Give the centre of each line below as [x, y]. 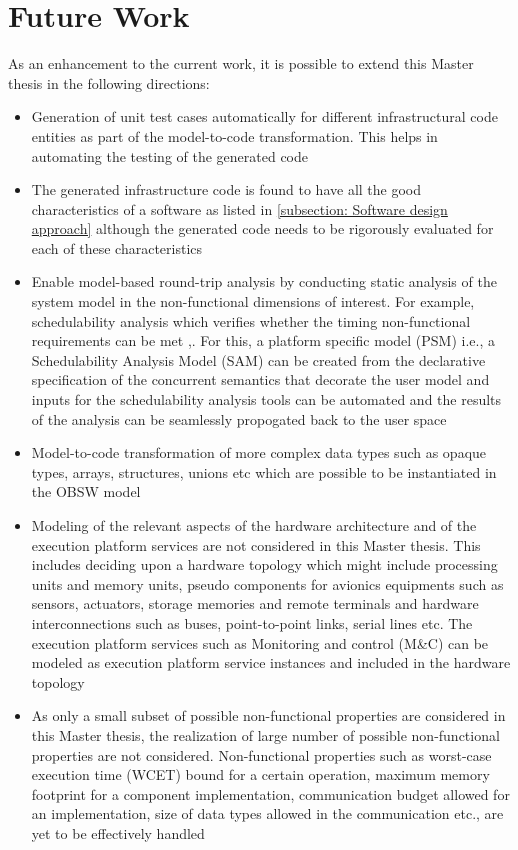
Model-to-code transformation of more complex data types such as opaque [259, 452]
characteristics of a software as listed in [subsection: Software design [239, 208]
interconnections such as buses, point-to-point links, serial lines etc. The [252, 622]
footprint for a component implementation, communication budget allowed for [270, 793]
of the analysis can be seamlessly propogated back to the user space [239, 418]
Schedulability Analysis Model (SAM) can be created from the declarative [258, 359]
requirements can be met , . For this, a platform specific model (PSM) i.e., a [263, 340]
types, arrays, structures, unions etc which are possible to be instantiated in [264, 471]
